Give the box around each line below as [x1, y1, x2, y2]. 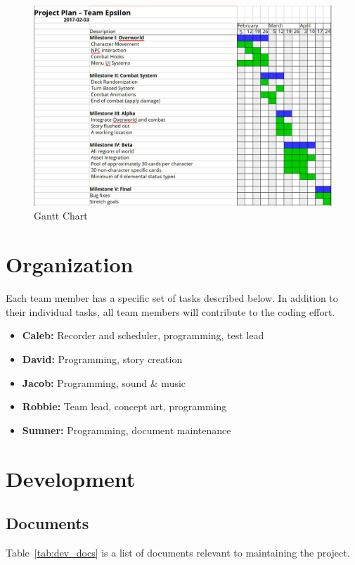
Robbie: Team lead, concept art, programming [22, 399, 227, 414]
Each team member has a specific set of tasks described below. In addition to [6, 291, 338, 305]
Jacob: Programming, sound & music [22, 375, 186, 390]
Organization [6, 250, 134, 279]
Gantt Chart [34, 208, 88, 223]
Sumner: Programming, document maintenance [22, 422, 231, 437]
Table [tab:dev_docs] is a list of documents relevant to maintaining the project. [6, 545, 350, 559]
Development [6, 464, 136, 493]
